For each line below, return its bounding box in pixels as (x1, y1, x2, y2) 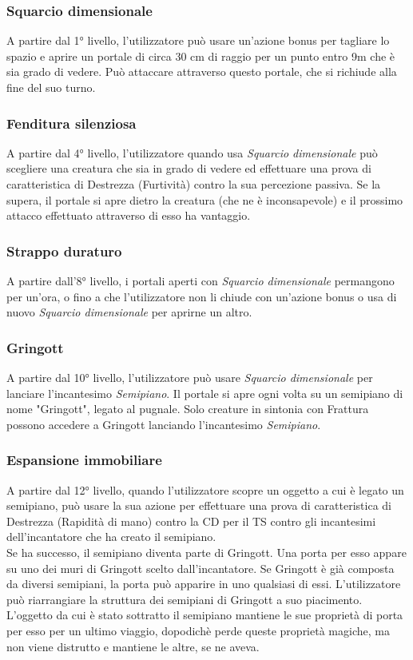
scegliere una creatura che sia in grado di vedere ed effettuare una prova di (6, 160, 371, 177)
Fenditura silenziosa (6, 113, 137, 133)
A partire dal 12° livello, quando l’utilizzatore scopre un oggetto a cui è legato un (6, 481, 404, 498)
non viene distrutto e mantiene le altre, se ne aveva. (6, 638, 260, 654)
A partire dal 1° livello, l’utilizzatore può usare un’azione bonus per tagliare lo (6, 32, 390, 49)
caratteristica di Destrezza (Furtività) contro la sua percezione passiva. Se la (6, 176, 381, 192)
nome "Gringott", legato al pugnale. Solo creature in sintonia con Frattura (6, 400, 369, 417)
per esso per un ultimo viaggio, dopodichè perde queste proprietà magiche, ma (6, 622, 390, 638)
